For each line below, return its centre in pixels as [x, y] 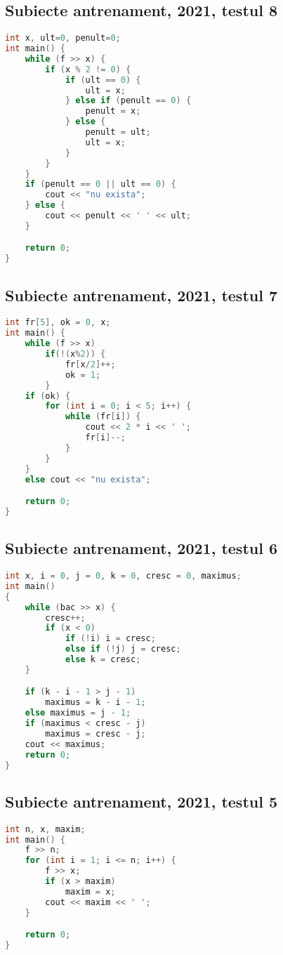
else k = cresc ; [103, 660]
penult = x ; [113, 111]
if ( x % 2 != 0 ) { [88, 69]
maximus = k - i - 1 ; [96, 703]
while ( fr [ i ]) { [103, 417]
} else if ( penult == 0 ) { [128, 101]
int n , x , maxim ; [45, 829]
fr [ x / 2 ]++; [90, 364]
